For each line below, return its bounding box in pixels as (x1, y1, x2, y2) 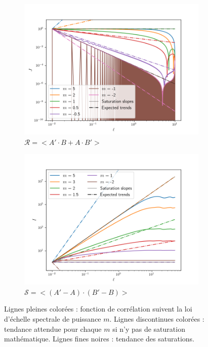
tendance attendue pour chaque (4, 323, 102, 334)
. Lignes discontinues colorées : (109, 313, 204, 324)
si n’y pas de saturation (112, 323, 185, 334)
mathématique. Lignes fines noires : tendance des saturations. (4, 333, 194, 344)
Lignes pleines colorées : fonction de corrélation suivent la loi (4, 303, 192, 314)
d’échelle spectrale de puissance (4, 313, 101, 324)
